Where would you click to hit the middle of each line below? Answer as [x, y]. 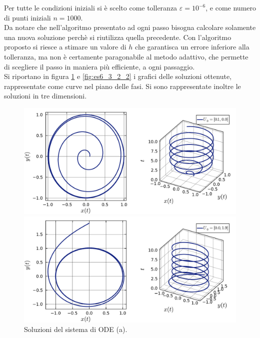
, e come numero [231, 7]
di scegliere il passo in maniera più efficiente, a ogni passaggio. [99, 66]
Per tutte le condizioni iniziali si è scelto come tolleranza [91, 7]
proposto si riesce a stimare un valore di [65, 47]
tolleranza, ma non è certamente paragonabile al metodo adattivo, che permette [126, 56]
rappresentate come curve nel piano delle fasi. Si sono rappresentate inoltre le [122, 86]
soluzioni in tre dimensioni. [45, 96]
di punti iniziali [27, 17]
